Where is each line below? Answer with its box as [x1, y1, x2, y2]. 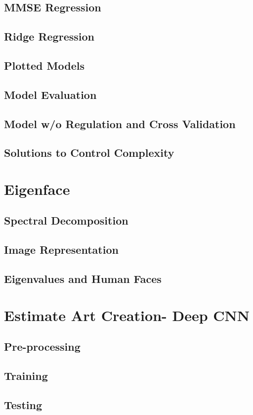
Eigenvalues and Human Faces [4, 271, 162, 286]
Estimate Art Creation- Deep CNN [4, 305, 250, 325]
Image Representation [4, 242, 119, 257]
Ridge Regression [4, 29, 94, 44]
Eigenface [4, 179, 70, 199]
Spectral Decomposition [4, 213, 128, 228]
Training [4, 368, 48, 383]
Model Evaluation [4, 87, 97, 102]
